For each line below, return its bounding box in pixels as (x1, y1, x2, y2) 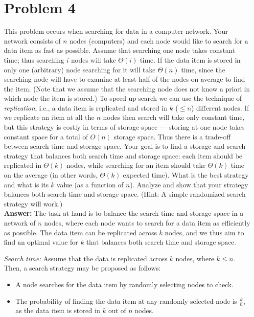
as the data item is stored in (15, 305, 100, 316)
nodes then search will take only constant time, (103, 112, 245, 122)
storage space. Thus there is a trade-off (114, 131, 231, 141)
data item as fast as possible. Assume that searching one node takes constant (4, 45, 235, 55)
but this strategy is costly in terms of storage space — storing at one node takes (4, 122, 245, 132)
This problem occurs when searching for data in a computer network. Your (4, 26, 228, 36)
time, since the (181, 64, 225, 74)
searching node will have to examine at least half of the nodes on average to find (4, 74, 245, 84)
